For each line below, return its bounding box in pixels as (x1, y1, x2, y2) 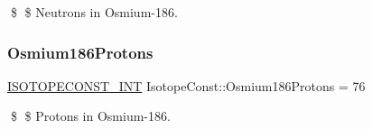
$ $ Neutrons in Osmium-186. (10, 3, 178, 21)
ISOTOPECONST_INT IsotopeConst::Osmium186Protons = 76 (7, 76, 366, 95)
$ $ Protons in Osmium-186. (10, 106, 171, 125)
